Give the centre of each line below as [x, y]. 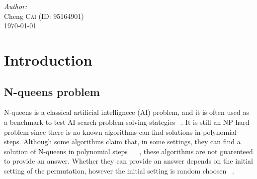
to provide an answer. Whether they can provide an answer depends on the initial [128, 161]
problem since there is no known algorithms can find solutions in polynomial [120, 132]
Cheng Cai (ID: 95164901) [44, 16]
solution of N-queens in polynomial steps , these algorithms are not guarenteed [128, 151]
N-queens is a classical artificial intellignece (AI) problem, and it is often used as [127, 112]
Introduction [48, 59]
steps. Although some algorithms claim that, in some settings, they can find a [122, 141]
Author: [16, 6]
